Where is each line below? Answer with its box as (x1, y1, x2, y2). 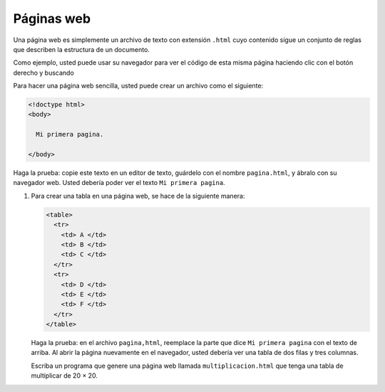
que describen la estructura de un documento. (13, 45, 150, 53)
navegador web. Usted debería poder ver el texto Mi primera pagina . (13, 179, 225, 187)
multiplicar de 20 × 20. (31, 371, 98, 380)
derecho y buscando (13, 68, 74, 77)
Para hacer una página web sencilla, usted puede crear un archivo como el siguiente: (13, 82, 264, 90)
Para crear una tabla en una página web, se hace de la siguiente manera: (31, 191, 245, 200)
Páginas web (13, 11, 91, 26)
